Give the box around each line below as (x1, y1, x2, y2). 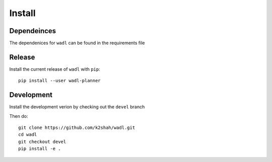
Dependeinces (9, 27, 56, 35)
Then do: (9, 113, 28, 119)
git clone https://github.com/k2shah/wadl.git (18, 125, 135, 130)
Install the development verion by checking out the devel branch (9, 104, 145, 110)
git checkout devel (18, 138, 66, 144)
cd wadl (18, 132, 37, 137)
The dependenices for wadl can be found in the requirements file (9, 40, 145, 46)
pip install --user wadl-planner (18, 78, 101, 84)
